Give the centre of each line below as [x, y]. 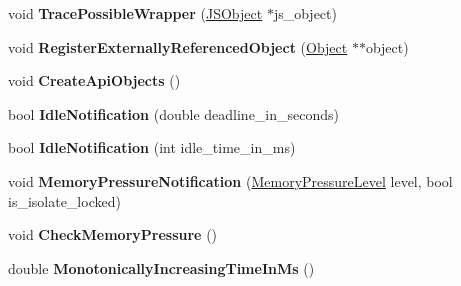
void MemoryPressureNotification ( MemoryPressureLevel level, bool [230, 180]
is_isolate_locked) [64, 200]
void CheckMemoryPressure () [113, 234]
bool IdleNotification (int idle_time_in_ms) [152, 147]
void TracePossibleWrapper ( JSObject [135, 13]
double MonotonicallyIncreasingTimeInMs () [161, 267]
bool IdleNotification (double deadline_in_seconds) [173, 113]
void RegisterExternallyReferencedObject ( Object [178, 46]
